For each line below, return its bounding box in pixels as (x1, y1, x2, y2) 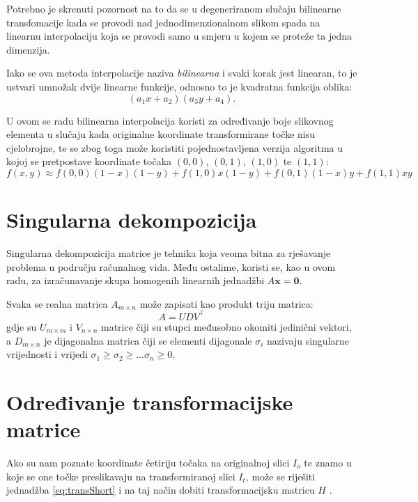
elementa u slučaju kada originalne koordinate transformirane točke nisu (6, 127, 316, 141)
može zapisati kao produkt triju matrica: (139, 296, 313, 311)
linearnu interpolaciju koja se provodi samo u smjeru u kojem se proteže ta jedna (6, 29, 352, 43)
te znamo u (304, 455, 352, 470)
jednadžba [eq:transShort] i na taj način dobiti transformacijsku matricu (6, 483, 315, 497)
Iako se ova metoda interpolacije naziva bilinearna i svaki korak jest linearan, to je (6, 65, 357, 80)
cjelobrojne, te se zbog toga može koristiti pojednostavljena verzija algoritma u (6, 140, 343, 155)
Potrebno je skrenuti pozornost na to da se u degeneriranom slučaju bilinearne (6, 1, 341, 15)
